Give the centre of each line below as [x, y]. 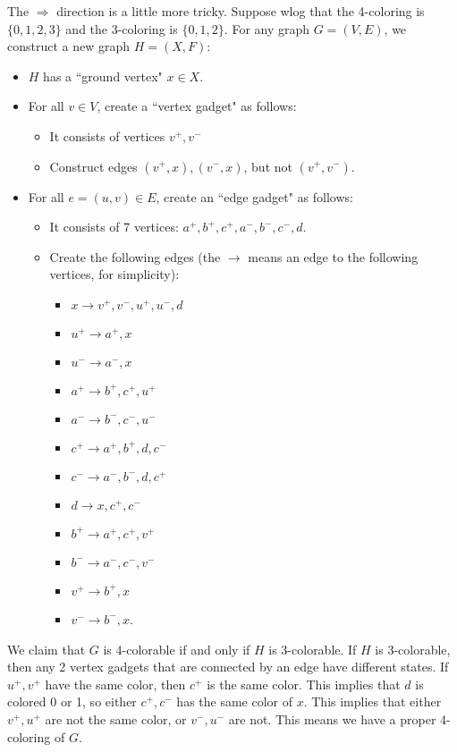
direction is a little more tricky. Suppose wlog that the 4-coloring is [241, 11]
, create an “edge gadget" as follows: [254, 196]
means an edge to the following [333, 256]
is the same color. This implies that [304, 684]
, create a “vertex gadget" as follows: [197, 106]
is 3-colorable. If [313, 649]
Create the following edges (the [135, 256]
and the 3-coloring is [122, 28]
